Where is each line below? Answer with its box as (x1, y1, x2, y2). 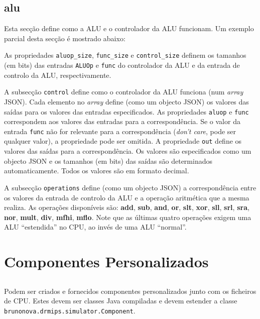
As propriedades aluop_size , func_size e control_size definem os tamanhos (4, 50, 246, 60)
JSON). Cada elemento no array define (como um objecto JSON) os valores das (4, 96, 249, 107)
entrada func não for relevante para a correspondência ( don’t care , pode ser (4, 126, 236, 136)
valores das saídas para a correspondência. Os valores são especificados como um (4, 146, 251, 156)
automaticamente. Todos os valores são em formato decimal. (4, 165, 189, 176)
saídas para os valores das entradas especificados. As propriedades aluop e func (4, 106, 249, 117)
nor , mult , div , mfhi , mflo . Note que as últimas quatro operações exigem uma (4, 211, 251, 222)
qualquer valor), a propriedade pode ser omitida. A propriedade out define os (4, 136, 242, 146)
